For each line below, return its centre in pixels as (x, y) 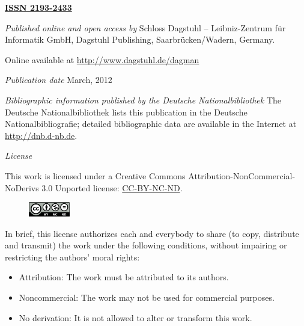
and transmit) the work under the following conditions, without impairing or (146, 245)
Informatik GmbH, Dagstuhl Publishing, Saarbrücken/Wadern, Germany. (140, 39)
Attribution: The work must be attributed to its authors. (124, 277)
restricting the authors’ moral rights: (72, 257)
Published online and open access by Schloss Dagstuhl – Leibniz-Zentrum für (145, 27)
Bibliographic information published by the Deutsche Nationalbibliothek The (143, 100)
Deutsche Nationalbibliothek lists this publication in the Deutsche (126, 112)
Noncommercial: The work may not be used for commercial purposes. (147, 297)
